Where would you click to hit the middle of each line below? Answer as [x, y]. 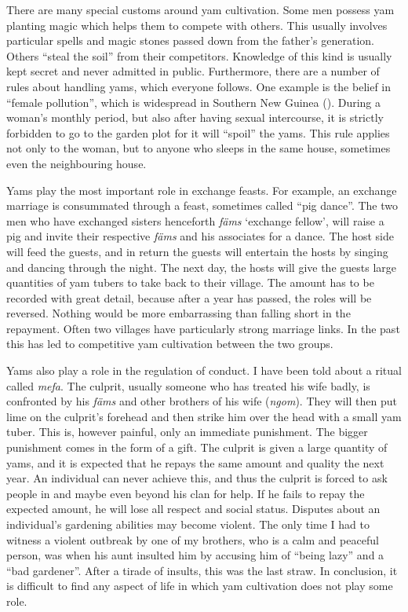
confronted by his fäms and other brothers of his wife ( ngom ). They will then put [202, 401]
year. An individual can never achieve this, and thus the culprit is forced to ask [197, 478]
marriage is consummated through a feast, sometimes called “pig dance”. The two [202, 205]
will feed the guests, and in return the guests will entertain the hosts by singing [197, 251]
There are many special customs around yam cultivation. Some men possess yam [200, 9]
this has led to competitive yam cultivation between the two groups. [170, 344]
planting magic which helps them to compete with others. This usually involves [197, 25]
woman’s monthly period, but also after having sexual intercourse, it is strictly [195, 117]
